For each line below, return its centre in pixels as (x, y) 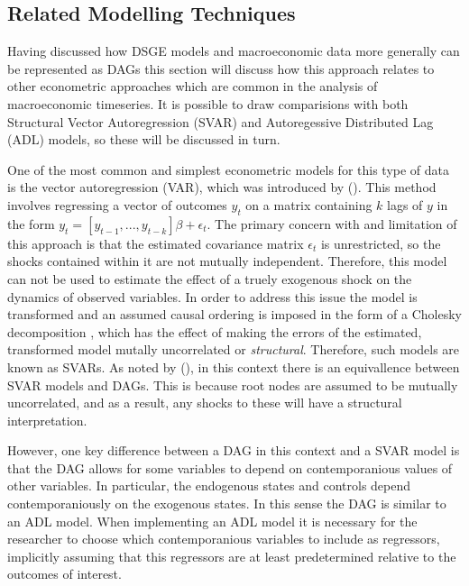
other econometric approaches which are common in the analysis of (193, 86)
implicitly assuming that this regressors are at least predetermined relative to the (232, 556)
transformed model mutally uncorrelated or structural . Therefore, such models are (234, 349)
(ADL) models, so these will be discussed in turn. (144, 139)
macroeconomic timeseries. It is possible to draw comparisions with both (208, 103)
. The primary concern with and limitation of (332, 223)
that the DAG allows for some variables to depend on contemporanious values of (230, 467)
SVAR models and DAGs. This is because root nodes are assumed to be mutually (233, 385)
